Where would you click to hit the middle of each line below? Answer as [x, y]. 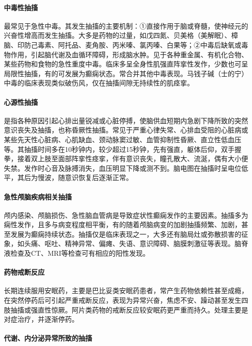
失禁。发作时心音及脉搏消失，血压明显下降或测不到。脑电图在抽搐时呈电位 [123, 168]
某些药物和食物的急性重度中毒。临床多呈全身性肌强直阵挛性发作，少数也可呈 [126, 64]
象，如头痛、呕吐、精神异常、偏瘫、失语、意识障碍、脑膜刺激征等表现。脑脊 [126, 243]
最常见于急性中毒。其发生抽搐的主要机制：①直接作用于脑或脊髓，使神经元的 [126, 25]
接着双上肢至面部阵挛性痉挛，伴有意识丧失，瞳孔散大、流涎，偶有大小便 [133, 158]
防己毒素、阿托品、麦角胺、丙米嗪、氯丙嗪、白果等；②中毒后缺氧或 [133, 44]
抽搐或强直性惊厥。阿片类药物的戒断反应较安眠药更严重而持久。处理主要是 [129, 309]
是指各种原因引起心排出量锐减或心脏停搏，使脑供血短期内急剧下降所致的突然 [126, 120]
